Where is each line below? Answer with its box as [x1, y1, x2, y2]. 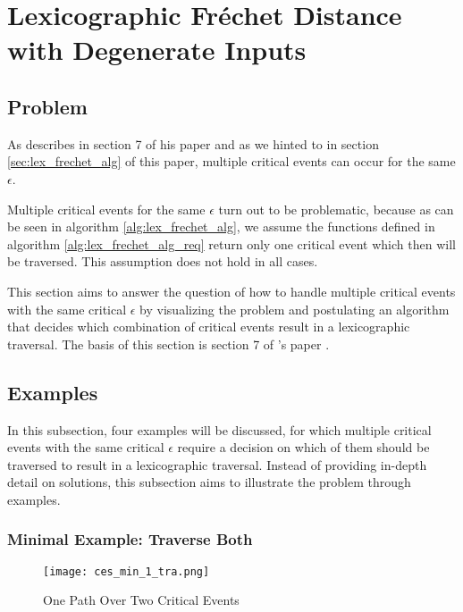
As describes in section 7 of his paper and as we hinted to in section [7, 134, 379, 153]
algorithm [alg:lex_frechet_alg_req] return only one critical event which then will [7, 234, 456, 253]
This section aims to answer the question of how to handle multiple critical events [7, 281, 456, 300]
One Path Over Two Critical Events [43, 591, 240, 609]
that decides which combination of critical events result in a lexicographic [7, 317, 410, 336]
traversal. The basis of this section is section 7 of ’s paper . [7, 334, 330, 353]
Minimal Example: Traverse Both [7, 528, 253, 550]
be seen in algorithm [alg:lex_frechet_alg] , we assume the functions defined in [7, 217, 435, 236]
